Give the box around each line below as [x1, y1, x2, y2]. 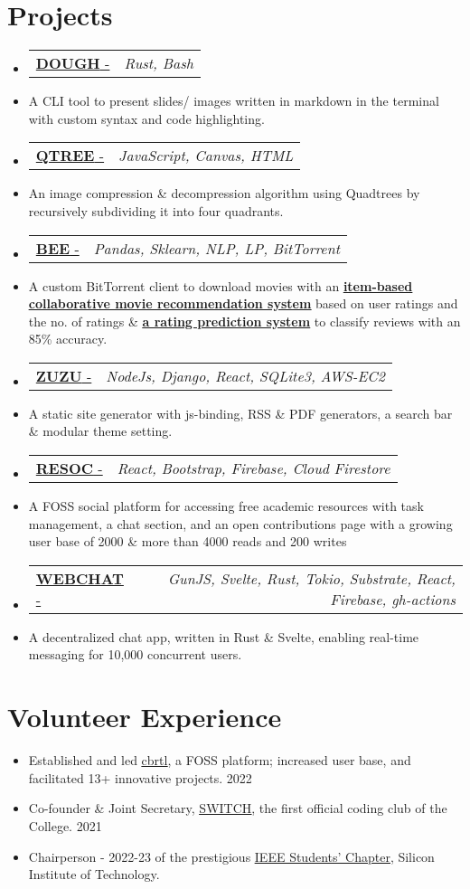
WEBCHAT [35, 567, 124, 589]
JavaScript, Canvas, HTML [118, 145, 294, 166]
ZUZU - [35, 364, 92, 386]
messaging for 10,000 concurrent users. [28, 645, 242, 664]
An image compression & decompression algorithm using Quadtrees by [28, 184, 420, 203]
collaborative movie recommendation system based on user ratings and [28, 294, 458, 313]
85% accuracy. [28, 329, 108, 348]
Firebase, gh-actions [330, 588, 456, 610]
